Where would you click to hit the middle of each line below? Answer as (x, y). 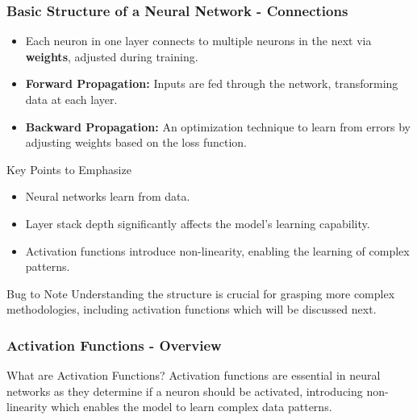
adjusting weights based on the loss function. (136, 142)
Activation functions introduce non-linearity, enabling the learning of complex (217, 250)
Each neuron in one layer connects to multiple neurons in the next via (198, 41)
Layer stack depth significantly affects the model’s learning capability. (198, 223)
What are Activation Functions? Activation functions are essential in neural (194, 375)
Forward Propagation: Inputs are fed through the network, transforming (212, 83)
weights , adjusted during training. (112, 56)
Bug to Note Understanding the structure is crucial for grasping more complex (201, 293)
